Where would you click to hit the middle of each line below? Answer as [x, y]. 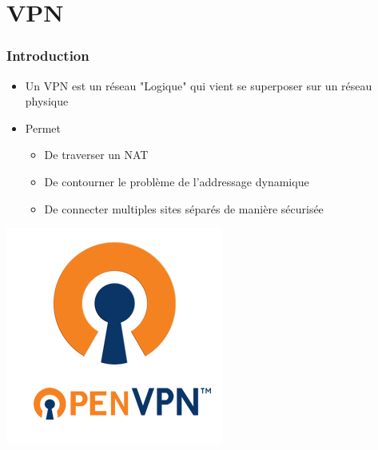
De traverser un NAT [96, 155]
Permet [43, 127]
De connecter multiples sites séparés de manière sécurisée [184, 208]
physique [47, 101]
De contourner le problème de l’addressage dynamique [177, 181]
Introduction [48, 56]
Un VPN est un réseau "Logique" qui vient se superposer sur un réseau [199, 85]
